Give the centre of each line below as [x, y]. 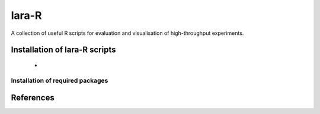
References [33, 98]
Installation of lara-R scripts [63, 50]
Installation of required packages [60, 80]
